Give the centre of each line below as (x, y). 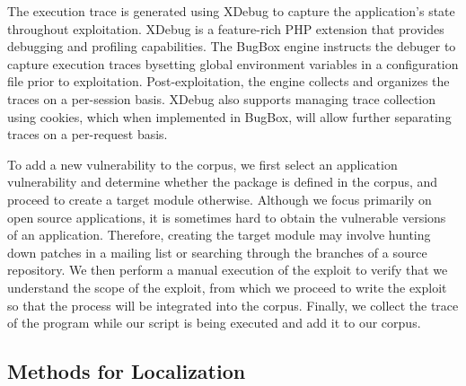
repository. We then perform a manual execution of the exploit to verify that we (228, 270)
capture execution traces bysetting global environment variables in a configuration (233, 63)
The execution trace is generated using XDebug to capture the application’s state (231, 11)
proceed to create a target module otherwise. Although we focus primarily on (220, 199)
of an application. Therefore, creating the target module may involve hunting (219, 235)
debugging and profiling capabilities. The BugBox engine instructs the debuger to (232, 46)
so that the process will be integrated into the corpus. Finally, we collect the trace (233, 305)
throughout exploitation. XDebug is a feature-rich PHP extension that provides (226, 28)
